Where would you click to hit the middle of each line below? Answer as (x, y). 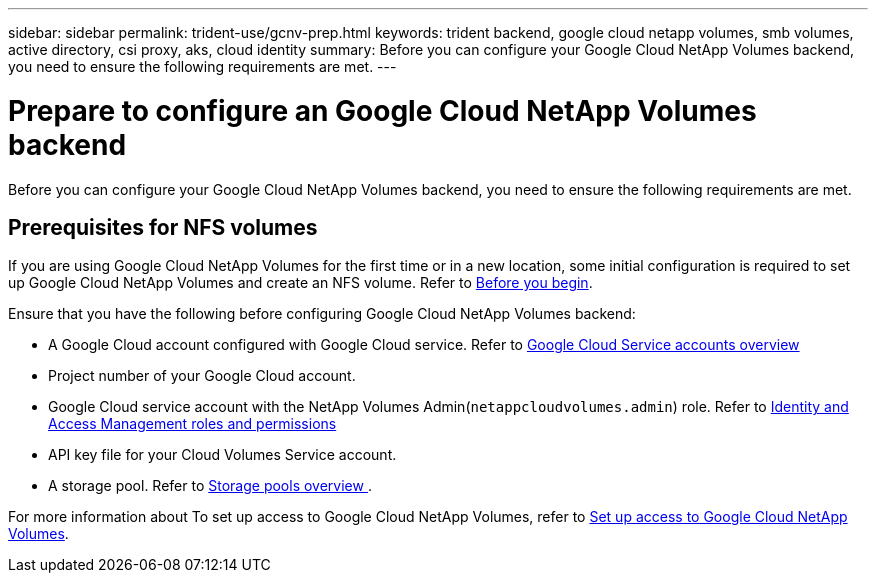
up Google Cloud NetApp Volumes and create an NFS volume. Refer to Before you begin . (300, 283)
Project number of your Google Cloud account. (202, 376)
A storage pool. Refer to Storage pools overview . (210, 486)
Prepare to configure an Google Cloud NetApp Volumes (382, 110)
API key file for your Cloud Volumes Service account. (222, 455)
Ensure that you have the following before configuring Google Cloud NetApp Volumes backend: (322, 314)
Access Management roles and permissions (192, 424)
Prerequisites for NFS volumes (163, 227)
